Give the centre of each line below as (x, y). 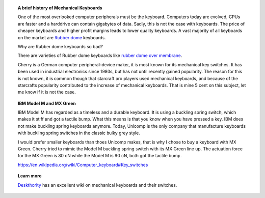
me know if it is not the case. (47, 92)
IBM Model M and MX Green (47, 103)
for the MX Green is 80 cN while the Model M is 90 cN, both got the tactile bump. (100, 156)
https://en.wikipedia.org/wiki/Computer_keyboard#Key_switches (83, 165)
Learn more (30, 176)
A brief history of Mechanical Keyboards (60, 8)
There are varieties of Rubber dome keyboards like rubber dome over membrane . (100, 56)
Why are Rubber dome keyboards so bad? (60, 46)
